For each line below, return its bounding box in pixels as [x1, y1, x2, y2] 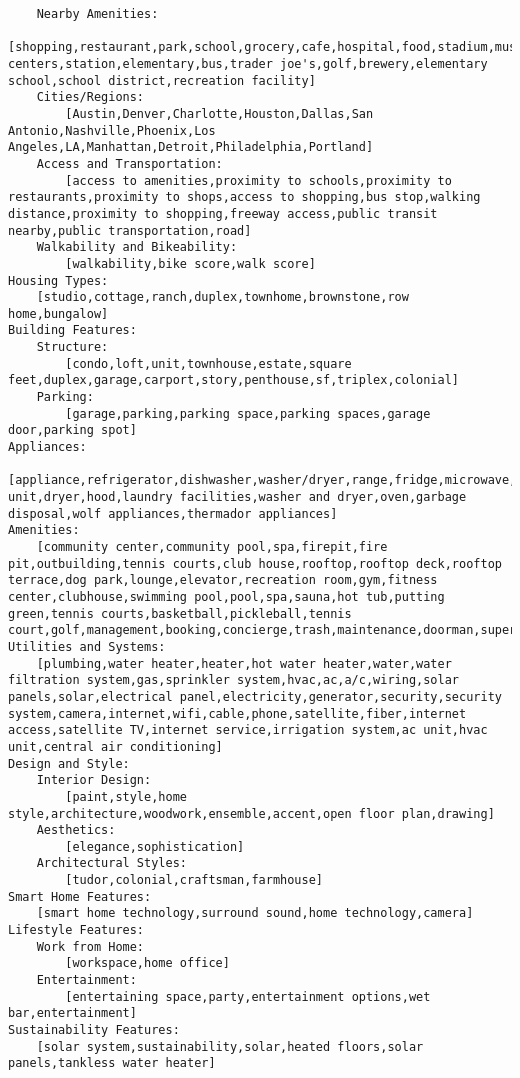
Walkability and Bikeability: [36, 240, 238, 255]
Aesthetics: [36, 823, 116, 838]
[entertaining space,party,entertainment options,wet [65, 989, 431, 1004]
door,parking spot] [8, 423, 137, 438]
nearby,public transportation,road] [8, 223, 252, 238]
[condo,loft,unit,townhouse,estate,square [65, 356, 352, 371]
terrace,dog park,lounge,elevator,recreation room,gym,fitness [8, 573, 438, 588]
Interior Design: [36, 773, 152, 788]
